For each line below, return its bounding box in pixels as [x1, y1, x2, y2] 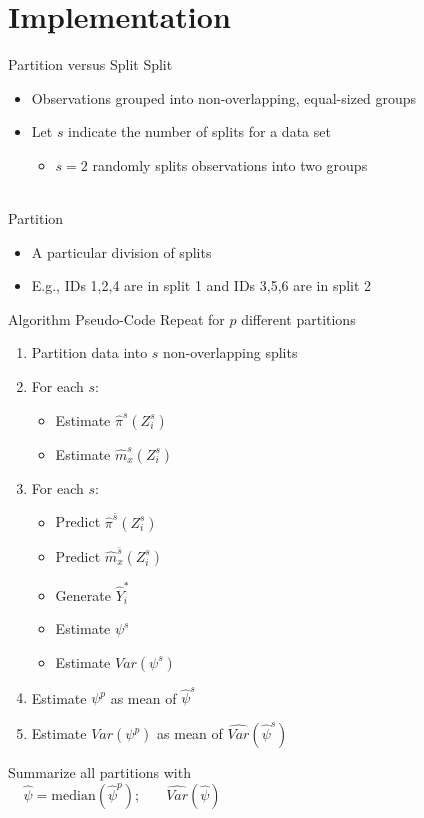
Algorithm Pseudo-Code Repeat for [8, 308, 225, 329]
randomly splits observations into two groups [92, 154, 368, 175]
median [51, 788, 96, 803]
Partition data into [31, 342, 148, 363]
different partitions [241, 308, 356, 329]
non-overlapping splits [163, 342, 298, 363]
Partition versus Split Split [8, 54, 173, 75]
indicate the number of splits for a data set [68, 121, 331, 142]
